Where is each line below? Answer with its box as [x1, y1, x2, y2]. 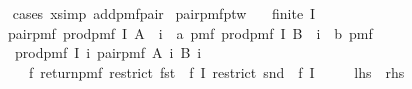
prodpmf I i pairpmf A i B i [14, 42, 202, 63]
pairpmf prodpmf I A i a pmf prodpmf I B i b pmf [7, 22, 373, 43]
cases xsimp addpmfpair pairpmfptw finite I [12, 3, 316, 23]
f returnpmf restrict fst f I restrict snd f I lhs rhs [28, 61, 405, 82]
